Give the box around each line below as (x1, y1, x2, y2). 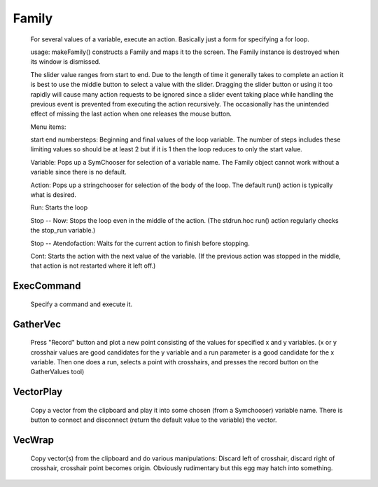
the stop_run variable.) (30, 226, 96, 235)
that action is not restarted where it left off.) (30, 261, 156, 270)
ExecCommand (13, 280, 81, 292)
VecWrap (13, 434, 54, 446)
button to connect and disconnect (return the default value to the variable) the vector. (30, 416, 277, 424)
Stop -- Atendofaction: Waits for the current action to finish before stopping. (30, 239, 250, 247)
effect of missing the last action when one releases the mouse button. (30, 109, 232, 118)
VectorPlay (13, 386, 63, 398)
